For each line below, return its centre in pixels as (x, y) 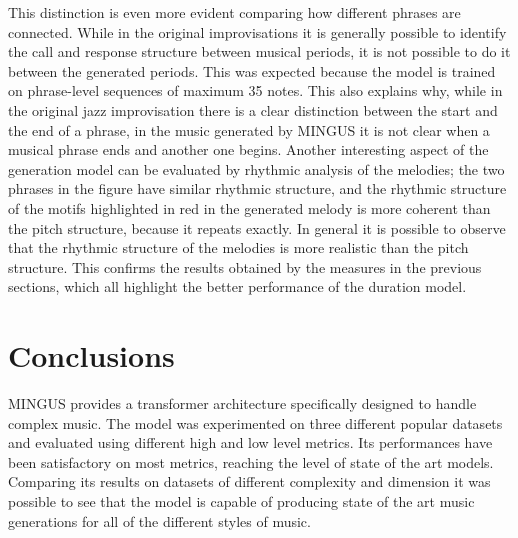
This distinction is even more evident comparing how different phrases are (234, 12)
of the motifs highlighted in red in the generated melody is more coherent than (249, 207)
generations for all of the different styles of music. (159, 520)
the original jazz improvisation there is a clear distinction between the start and (253, 109)
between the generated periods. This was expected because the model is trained (252, 70)
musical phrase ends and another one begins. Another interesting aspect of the (248, 149)
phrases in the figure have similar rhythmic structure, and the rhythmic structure (257, 188)
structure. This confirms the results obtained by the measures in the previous (245, 266)
